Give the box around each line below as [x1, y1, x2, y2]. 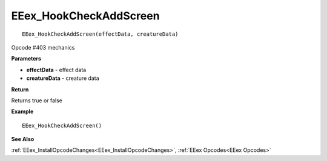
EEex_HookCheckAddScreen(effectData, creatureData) [22, 30, 179, 38]
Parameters [11, 55, 42, 62]
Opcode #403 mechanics [11, 44, 75, 51]
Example [11, 108, 34, 115]
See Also [11, 136, 35, 143]
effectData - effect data [26, 66, 87, 73]
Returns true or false [11, 97, 63, 104]
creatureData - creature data [26, 74, 99, 82]
